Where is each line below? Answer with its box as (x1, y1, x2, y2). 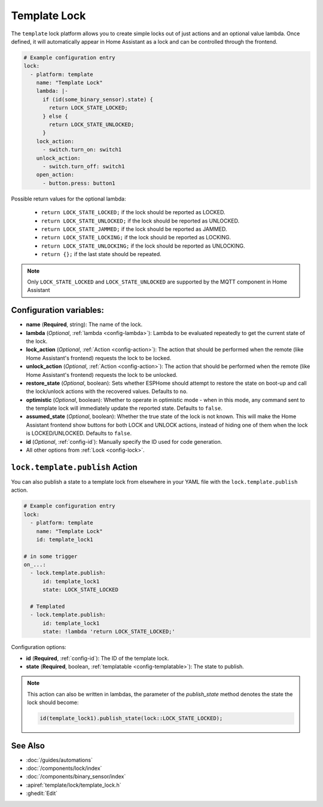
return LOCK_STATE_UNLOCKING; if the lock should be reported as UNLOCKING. (41, 242, 245, 249)
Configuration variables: (11, 305, 105, 315)
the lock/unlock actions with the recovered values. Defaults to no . (26, 388, 188, 395)
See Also (11, 741, 45, 751)
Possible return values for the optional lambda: (11, 195, 126, 202)
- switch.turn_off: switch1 (42, 163, 125, 170)
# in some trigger (23, 553, 78, 559)
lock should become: (27, 699, 79, 706)
